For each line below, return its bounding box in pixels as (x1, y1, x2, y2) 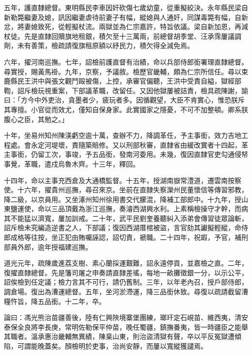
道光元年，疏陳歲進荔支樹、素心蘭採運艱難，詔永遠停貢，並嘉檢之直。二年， (4, 258, 248, 268)
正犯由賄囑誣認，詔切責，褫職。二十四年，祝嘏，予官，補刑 (58, 232, 248, 242)
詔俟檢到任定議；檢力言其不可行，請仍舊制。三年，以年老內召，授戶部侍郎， (4, 277, 248, 287)
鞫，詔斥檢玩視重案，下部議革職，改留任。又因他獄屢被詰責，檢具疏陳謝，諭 (4, 85, 248, 95)
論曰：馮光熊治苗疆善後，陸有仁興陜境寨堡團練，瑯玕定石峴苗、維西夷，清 (4, 312, 241, 322)
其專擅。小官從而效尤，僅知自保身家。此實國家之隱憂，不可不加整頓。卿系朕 (4, 104, 248, 114)
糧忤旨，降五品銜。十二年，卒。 (4, 296, 106, 306)
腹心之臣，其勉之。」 (4, 114, 68, 124)
